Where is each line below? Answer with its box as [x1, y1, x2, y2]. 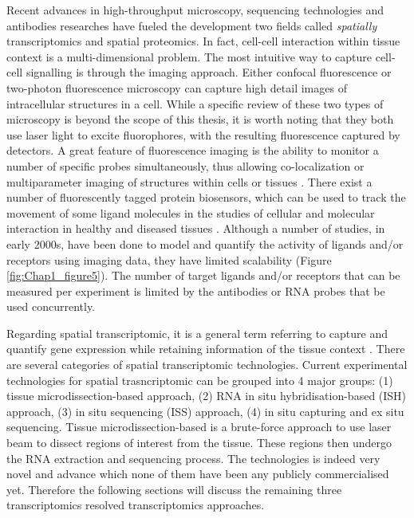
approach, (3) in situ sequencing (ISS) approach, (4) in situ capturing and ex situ [6, 402, 404, 419]
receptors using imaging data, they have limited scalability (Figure [6, 251, 332, 268]
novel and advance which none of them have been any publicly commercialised [6, 465, 389, 482]
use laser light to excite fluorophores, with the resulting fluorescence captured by [6, 126, 400, 143]
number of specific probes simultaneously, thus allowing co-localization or [6, 157, 365, 174]
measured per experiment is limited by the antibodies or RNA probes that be [6, 282, 385, 299]
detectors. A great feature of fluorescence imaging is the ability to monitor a [6, 142, 379, 159]
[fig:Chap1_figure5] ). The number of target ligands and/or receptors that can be [6, 267, 400, 284]
